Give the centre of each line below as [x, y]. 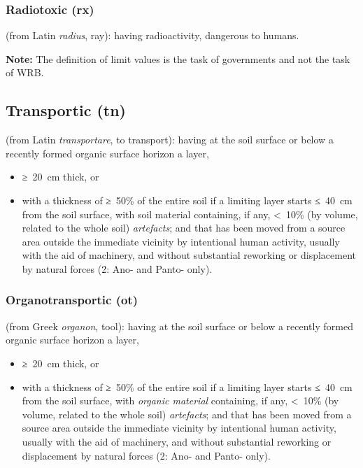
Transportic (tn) [66, 110]
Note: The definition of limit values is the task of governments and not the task [178, 58]
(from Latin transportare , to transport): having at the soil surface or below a [170, 140]
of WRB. [25, 72]
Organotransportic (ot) [72, 300]
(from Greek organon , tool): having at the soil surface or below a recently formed [179, 326]
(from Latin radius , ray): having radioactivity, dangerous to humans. [152, 35]
